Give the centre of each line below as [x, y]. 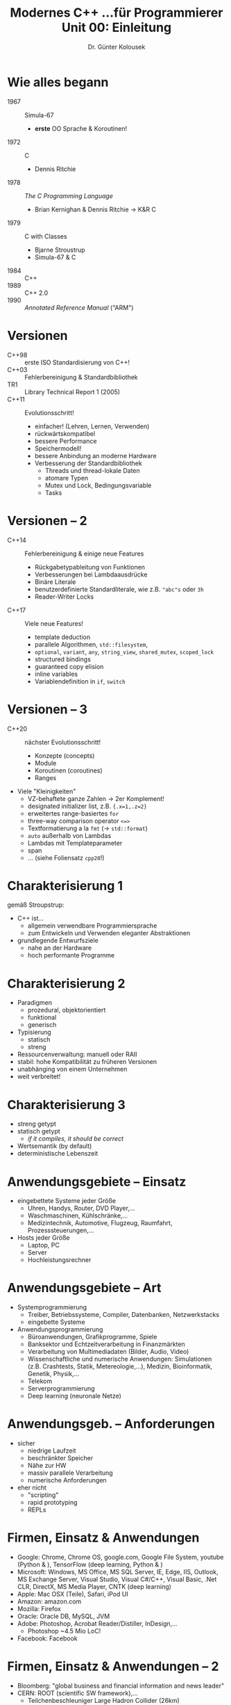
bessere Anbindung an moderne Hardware [96, 455]
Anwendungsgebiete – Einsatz [97, 1182]
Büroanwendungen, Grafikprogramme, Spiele [92, 1337]
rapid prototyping [52, 1503]
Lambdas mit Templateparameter [75, 843]
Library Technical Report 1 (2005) [72, 391]
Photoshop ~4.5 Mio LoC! [64, 1631]
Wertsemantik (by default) [54, 1146]
